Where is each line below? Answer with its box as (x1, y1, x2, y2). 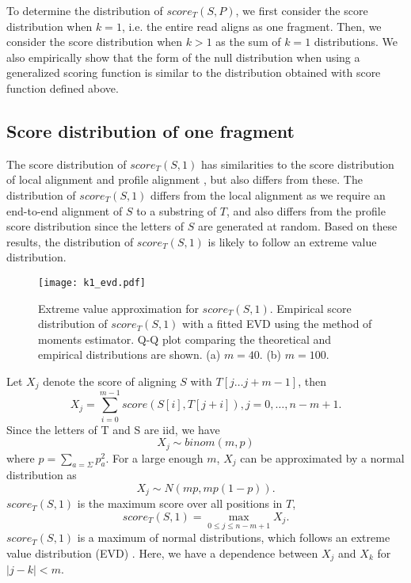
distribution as (6, 467, 77, 483)
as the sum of (215, 33, 281, 50)
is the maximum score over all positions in (77, 495, 283, 512)
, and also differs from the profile (226, 202, 386, 219)
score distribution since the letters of (6, 218, 185, 234)
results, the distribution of (6, 233, 134, 250)
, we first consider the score (235, 2, 368, 18)
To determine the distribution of (6, 2, 163, 18)
